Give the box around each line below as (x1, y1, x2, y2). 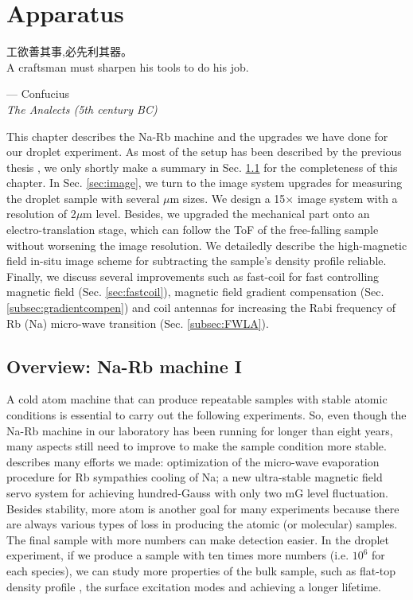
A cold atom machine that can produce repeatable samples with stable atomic (6, 391, 388, 407)
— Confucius (6, 85, 70, 102)
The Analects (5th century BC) (6, 100, 158, 117)
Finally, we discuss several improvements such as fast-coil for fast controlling (6, 267, 380, 284)
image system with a (297, 189, 398, 206)
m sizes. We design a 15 (169, 189, 286, 206)
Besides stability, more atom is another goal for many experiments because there (6, 500, 399, 516)
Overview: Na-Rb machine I (6, 353, 242, 378)
